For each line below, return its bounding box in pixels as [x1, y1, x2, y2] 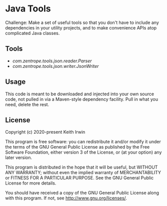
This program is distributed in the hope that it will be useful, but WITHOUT [5, 164, 158, 170]
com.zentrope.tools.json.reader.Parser [12, 58, 92, 64]
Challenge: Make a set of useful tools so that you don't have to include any [5, 19, 159, 25]
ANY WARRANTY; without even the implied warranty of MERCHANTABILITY [5, 170, 161, 176]
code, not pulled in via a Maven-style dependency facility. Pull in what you [5, 96, 158, 102]
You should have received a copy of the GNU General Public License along [5, 190, 159, 196]
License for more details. [5, 180, 56, 186]
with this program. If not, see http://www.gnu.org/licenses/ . [5, 195, 127, 201]
